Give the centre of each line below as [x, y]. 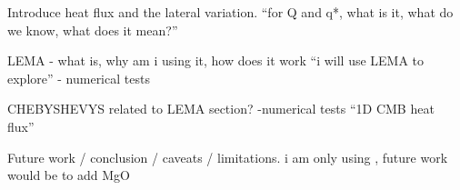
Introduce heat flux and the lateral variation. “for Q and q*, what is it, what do [230, 12]
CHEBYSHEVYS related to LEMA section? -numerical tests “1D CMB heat [221, 109]
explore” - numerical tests [79, 78]
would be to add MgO [69, 175]
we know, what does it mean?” [93, 30]
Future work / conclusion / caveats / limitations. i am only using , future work [228, 157]
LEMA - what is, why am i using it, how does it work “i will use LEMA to [216, 60]
